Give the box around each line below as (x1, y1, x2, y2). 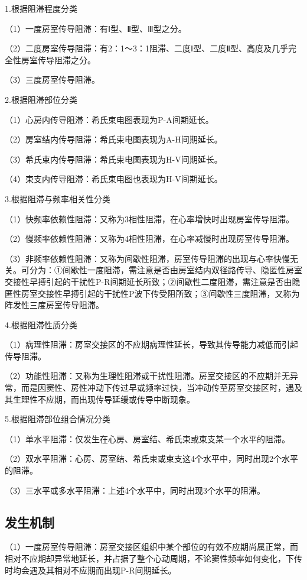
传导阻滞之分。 (37, 53, 96, 66)
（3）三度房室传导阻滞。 (5, 73, 100, 86)
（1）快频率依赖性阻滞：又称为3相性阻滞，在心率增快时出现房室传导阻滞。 (5, 212, 294, 225)
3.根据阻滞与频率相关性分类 (5, 192, 110, 205)
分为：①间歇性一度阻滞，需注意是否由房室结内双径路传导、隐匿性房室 (29, 264, 302, 276)
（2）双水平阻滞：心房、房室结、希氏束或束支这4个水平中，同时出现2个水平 (5, 452, 298, 465)
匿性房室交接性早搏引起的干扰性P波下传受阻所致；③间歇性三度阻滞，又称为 (5, 287, 300, 299)
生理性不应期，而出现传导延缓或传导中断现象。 (12, 393, 195, 405)
